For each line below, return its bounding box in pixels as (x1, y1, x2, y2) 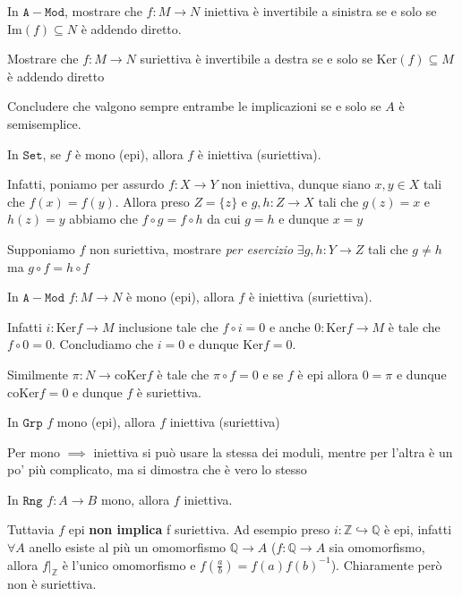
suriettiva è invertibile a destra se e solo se (140, 49, 372, 68)
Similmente (7, 364, 69, 383)
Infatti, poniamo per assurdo (7, 175, 165, 193)
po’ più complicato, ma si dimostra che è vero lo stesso (7, 460, 307, 479)
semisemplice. (7, 114, 81, 132)
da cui (207, 209, 241, 228)
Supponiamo (7, 239, 75, 258)
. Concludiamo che (51, 335, 154, 353)
